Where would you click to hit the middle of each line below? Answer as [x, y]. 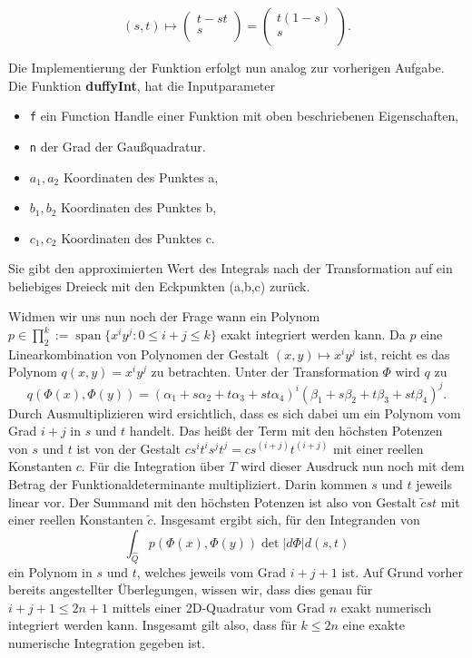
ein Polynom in [50, 571]
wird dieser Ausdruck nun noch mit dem [353, 466]
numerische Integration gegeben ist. [107, 642]
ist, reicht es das [405, 354]
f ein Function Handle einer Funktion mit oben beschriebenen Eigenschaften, [244, 116]
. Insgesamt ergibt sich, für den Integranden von [286, 520]
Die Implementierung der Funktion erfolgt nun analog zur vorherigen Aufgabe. [226, 67]
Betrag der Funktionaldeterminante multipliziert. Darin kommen [188, 483]
